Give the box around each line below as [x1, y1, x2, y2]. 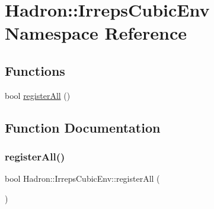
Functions [5, 61, 65, 79]
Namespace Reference [5, 21, 187, 45]
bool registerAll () [5, 89, 71, 101]
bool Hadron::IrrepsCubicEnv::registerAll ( [5, 172, 160, 185]
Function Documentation [5, 118, 161, 136]
